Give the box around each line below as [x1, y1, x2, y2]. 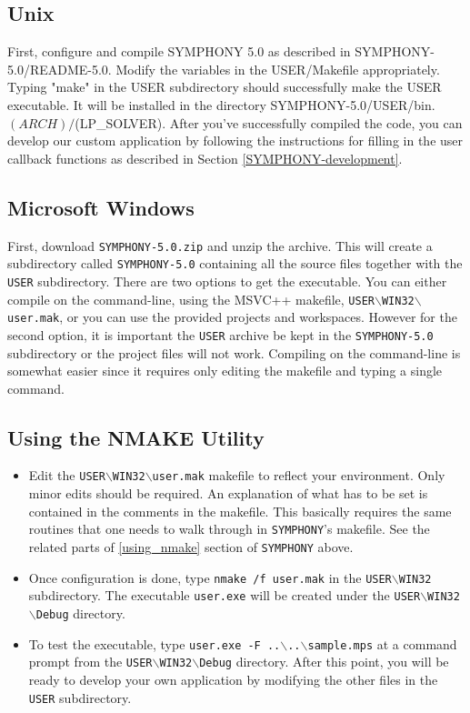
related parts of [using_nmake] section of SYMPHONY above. [28, 537, 354, 556]
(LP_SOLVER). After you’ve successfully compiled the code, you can [75, 113, 463, 132]
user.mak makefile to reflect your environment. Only [152, 466, 445, 485]
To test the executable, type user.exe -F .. [28, 634, 281, 653]
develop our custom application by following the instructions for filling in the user [7, 131, 464, 150]
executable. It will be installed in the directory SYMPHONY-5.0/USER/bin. [7, 95, 435, 114]
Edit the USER [28, 466, 105, 485]
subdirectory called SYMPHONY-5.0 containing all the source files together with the [7, 254, 463, 273]
